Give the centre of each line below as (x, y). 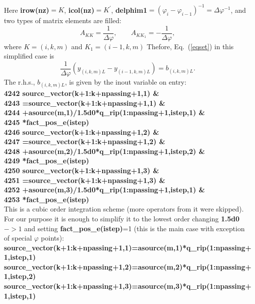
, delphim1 (129, 10)
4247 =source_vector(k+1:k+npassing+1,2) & (85, 141)
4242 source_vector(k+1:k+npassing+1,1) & (82, 93)
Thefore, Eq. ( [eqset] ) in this (190, 46)
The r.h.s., (20, 82)
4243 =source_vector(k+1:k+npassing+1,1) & (85, 103)
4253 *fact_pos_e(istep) (47, 199)
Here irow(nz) (27, 10)
